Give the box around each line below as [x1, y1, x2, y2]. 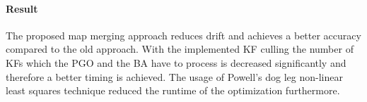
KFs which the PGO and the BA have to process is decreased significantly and [6, 55, 346, 70]
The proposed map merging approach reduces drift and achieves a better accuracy [6, 27, 361, 42]
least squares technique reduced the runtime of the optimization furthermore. [6, 83, 340, 98]
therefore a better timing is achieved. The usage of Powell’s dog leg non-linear [6, 69, 343, 84]
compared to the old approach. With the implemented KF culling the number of [6, 42, 354, 56]
